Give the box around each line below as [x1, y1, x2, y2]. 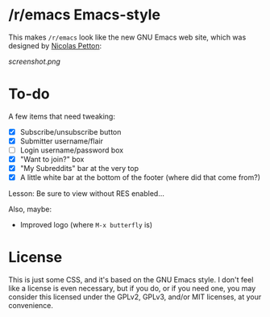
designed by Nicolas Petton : [8, 40, 102, 50]
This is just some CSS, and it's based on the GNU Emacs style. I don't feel [8, 275, 254, 285]
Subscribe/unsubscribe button [19, 127, 122, 136]
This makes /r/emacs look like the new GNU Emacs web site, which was [8, 32, 247, 42]
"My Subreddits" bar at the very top [19, 164, 139, 173]
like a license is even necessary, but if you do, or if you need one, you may [8, 284, 256, 294]
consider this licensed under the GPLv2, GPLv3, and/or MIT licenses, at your [8, 292, 262, 302]
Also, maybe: [8, 204, 52, 215]
